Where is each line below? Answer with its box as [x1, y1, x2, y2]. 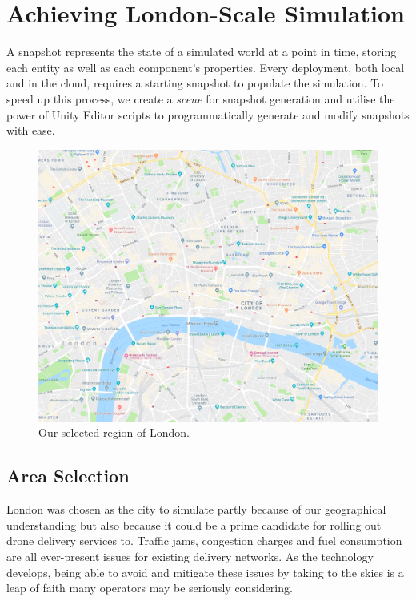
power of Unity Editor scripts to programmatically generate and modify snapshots [6, 106, 410, 123]
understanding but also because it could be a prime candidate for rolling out [6, 516, 382, 533]
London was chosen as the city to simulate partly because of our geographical [6, 501, 386, 518]
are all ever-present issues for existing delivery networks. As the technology [6, 547, 374, 564]
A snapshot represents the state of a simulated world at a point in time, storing [6, 43, 397, 60]
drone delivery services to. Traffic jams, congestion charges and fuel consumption [6, 532, 402, 549]
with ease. [6, 122, 55, 139]
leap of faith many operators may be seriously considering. [6, 579, 293, 596]
